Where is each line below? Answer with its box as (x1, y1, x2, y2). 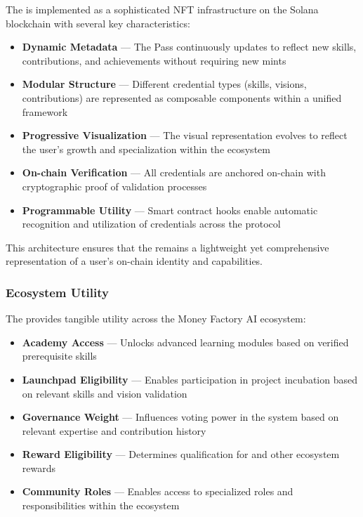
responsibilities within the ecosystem (22, 498, 180, 513)
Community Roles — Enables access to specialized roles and (22, 484, 293, 499)
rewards (22, 460, 56, 475)
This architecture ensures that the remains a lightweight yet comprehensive (6, 240, 329, 254)
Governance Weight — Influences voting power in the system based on (22, 410, 339, 424)
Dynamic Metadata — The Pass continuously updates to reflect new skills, (22, 39, 357, 54)
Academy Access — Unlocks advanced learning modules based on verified (22, 334, 349, 349)
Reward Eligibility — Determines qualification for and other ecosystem (22, 447, 340, 462)
